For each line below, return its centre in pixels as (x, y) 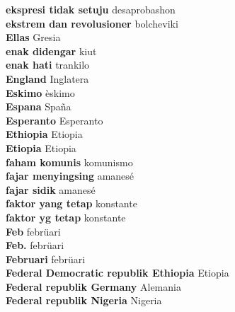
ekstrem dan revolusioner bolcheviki (92, 23)
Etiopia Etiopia (41, 148)
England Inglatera (47, 78)
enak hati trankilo (48, 65)
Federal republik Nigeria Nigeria (84, 300)
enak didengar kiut (51, 51)
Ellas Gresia (33, 37)
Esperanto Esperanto (55, 120)
